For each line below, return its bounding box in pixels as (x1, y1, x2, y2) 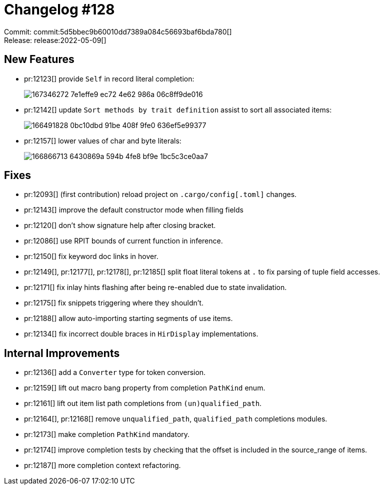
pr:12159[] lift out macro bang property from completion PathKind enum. (24, 383, 265, 392)
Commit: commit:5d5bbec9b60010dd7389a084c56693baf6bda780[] (4, 27, 232, 36)
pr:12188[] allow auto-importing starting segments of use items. (24, 314, 233, 323)
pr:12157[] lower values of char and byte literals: (24, 136, 181, 145)
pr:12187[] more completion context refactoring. (24, 461, 181, 470)
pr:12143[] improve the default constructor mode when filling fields (24, 205, 243, 214)
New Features (4, 53, 74, 66)
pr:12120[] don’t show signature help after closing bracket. (24, 221, 216, 230)
